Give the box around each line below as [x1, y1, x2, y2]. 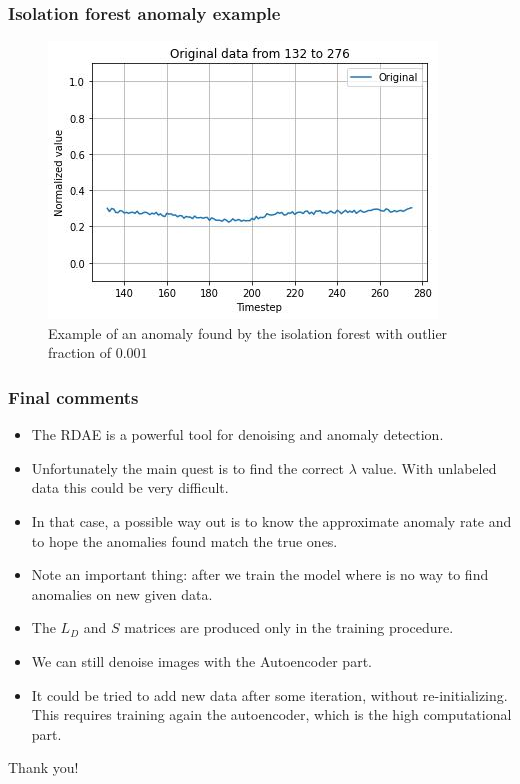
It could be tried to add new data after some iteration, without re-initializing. [31, 684, 508, 705]
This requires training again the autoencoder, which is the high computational [31, 704, 512, 725]
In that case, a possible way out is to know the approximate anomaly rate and [31, 511, 512, 531]
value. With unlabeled [361, 457, 497, 478]
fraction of [48, 342, 112, 363]
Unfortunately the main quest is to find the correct [31, 457, 344, 478]
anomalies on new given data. [31, 583, 213, 604]
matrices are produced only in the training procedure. [124, 617, 454, 638]
